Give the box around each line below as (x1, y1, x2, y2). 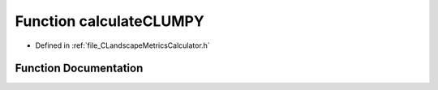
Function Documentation (15, 62, 144, 75)
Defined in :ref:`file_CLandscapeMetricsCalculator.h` (35, 41, 210, 50)
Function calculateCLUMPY (15, 12, 204, 30)
